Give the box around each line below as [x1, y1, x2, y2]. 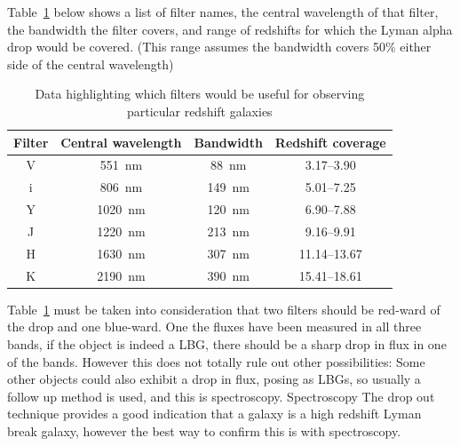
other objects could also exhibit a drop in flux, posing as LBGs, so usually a [7, 370, 421, 388]
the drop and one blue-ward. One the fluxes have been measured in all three [7, 317, 422, 336]
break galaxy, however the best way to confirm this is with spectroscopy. [7, 421, 401, 440]
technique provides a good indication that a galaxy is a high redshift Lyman [7, 404, 422, 423]
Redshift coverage [274, 132, 386, 151]
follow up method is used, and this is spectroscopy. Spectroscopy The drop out [7, 386, 435, 405]
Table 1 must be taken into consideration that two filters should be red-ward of [7, 299, 440, 318]
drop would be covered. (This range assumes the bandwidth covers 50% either [7, 37, 432, 56]
